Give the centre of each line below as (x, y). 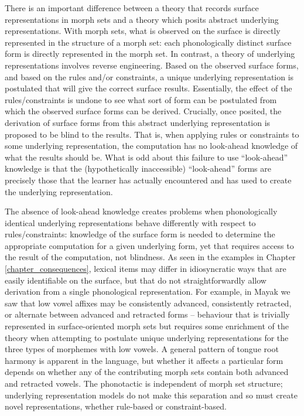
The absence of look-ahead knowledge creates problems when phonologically (141, 211)
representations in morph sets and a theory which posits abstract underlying (142, 19)
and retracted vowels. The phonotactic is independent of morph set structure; (144, 383)
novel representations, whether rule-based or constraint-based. (116, 406)
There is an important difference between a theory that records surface (132, 8)
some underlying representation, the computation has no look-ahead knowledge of (151, 146)
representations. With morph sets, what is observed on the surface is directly (143, 31)
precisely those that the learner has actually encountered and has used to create (148, 180)
